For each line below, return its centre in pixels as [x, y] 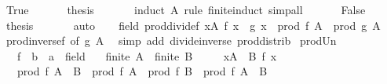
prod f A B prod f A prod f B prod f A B [142, 71]
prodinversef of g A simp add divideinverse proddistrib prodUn [171, 40]
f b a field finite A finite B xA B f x [147, 55]
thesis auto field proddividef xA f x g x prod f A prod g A [193, 25]
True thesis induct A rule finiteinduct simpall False [186, 9]
